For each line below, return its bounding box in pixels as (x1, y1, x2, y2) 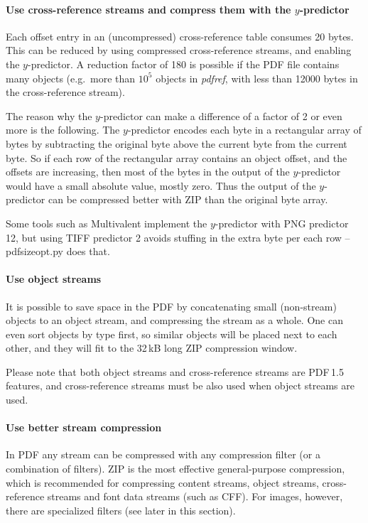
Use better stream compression (6, 420, 162, 435)
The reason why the (6, 108, 92, 123)
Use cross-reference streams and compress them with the (6, 1, 291, 16)
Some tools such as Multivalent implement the (6, 215, 207, 230)
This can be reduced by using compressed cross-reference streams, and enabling (6, 43, 352, 58)
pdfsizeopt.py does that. (6, 244, 110, 259)
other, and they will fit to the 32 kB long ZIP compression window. (6, 340, 298, 355)
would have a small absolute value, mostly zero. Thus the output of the (6, 178, 316, 193)
